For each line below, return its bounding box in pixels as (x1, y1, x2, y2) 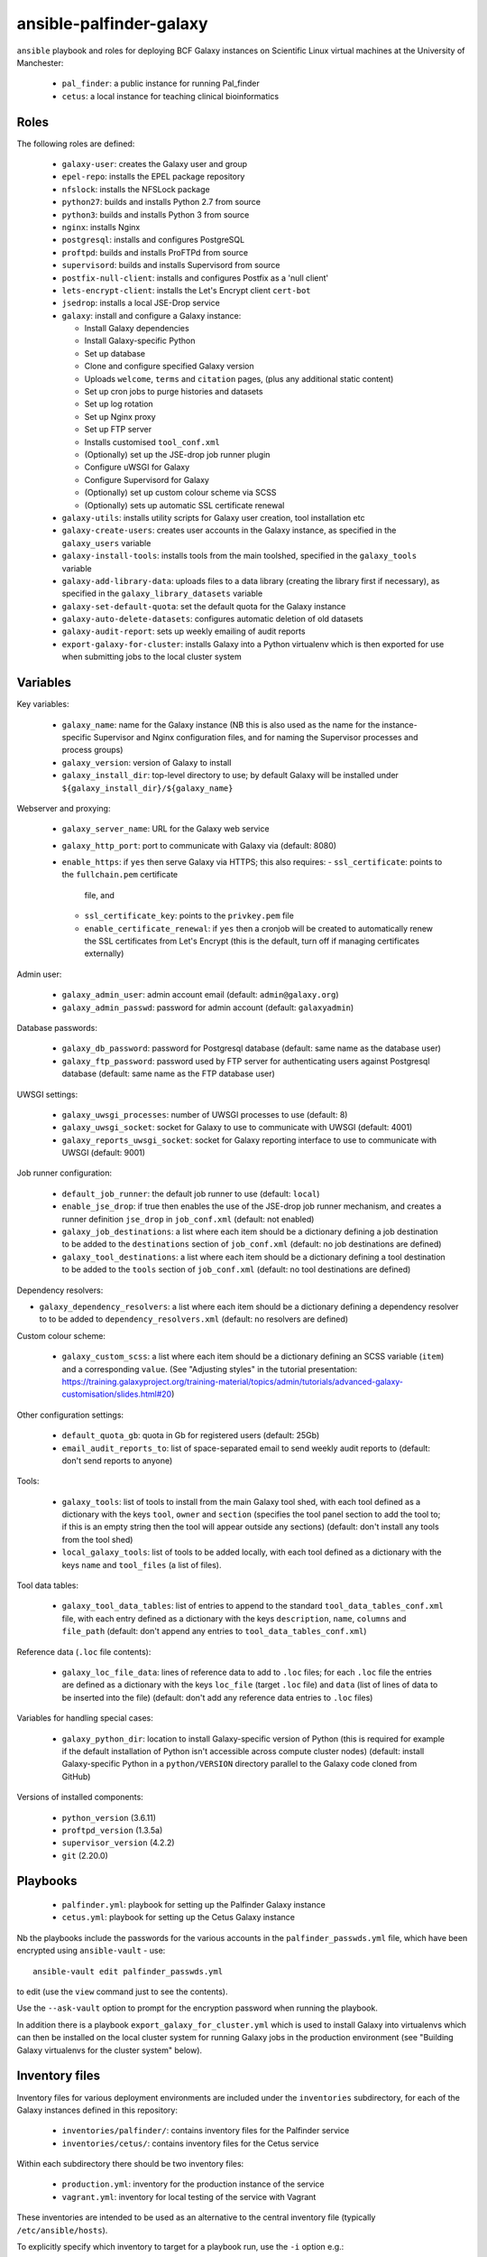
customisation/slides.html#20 (61, 1389, 172, 1399)
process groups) (61, 745, 124, 756)
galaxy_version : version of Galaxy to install (61, 757, 232, 767)
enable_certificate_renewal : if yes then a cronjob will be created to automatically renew (84, 923, 433, 933)
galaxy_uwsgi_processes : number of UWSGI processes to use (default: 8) (61, 1109, 348, 1119)
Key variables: (16, 699, 69, 710)
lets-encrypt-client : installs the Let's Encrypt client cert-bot (61, 284, 311, 295)
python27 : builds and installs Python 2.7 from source (61, 197, 262, 208)
